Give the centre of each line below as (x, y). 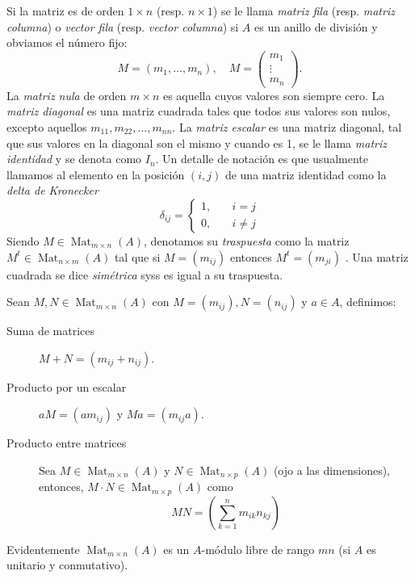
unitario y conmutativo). (67, 565)
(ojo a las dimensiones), (331, 470)
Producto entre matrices (67, 443)
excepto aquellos (47, 127)
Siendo (23, 241)
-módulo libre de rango (258, 549)
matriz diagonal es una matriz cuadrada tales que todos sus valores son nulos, (199, 111)
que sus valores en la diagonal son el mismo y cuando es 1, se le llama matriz (197, 143)
